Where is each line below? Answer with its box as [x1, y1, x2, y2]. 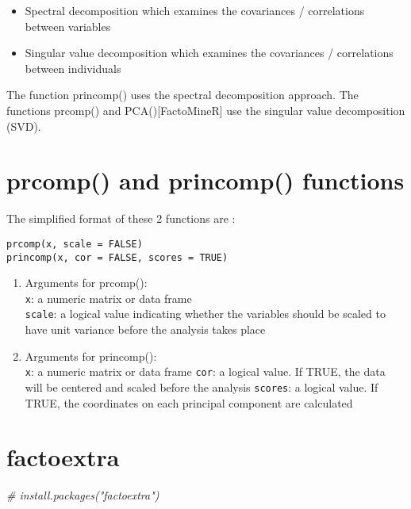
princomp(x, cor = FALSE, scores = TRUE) [6, 251, 229, 263]
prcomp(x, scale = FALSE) [6, 238, 143, 250]
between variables [25, 17, 111, 34]
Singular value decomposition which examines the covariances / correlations [25, 44, 394, 61]
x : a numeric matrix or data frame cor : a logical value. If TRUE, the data [25, 363, 386, 380]
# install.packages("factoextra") [6, 487, 159, 503]
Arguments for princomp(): [25, 347, 157, 364]
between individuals [25, 59, 121, 76]
